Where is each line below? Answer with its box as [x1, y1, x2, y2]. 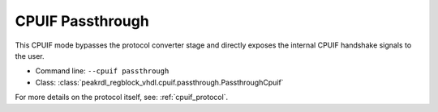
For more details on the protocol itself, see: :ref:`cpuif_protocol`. [15, 93, 229, 102]
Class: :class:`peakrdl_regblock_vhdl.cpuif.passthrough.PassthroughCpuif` [35, 77, 284, 87]
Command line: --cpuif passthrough [35, 66, 170, 76]
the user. [15, 51, 45, 60]
